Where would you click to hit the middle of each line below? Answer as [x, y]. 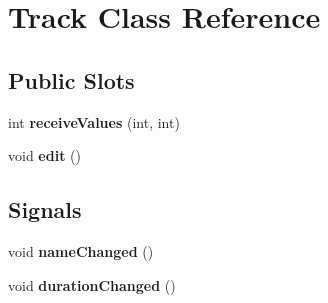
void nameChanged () [81, 250]
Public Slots [71, 79]
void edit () [44, 155]
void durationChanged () [92, 284]
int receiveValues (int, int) [94, 121]
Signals [45, 209]
